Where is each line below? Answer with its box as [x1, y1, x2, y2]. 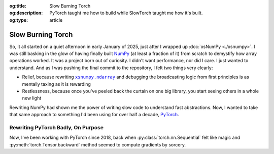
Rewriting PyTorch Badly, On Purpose [9, 124, 104, 131]
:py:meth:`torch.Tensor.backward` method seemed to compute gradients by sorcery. [9, 141, 186, 147]
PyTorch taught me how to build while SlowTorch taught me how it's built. [49, 10, 203, 16]
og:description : [9, 10, 43, 16]
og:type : [9, 17, 28, 23]
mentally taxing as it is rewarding [22, 81, 91, 87]
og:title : [9, 3, 27, 9]
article [49, 17, 63, 23]
